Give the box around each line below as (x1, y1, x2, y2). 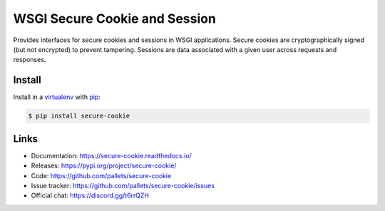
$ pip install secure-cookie (28, 112, 130, 120)
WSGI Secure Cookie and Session (13, 11, 217, 26)
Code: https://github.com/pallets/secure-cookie (31, 171, 172, 180)
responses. (13, 56, 46, 64)
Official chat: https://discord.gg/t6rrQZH (31, 191, 150, 200)
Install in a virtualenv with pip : (13, 93, 101, 101)
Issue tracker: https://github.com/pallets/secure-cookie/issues (31, 181, 215, 190)
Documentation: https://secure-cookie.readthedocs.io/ (31, 151, 192, 160)
